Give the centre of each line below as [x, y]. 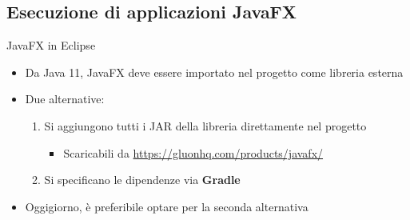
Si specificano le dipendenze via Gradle [142, 180]
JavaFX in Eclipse [51, 45]
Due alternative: [65, 99]
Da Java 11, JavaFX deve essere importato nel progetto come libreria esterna [214, 72]
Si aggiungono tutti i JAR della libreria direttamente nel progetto [205, 125]
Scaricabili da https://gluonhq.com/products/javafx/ [193, 152]
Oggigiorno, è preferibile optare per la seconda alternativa [167, 206]
